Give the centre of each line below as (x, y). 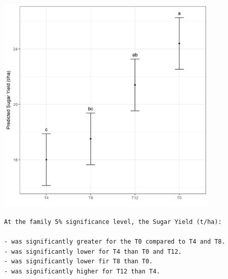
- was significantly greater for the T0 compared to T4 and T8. (115, 242)
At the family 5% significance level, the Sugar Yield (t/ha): (113, 222)
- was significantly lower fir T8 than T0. (79, 262)
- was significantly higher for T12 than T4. (82, 271)
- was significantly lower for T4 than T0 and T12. (93, 251)
